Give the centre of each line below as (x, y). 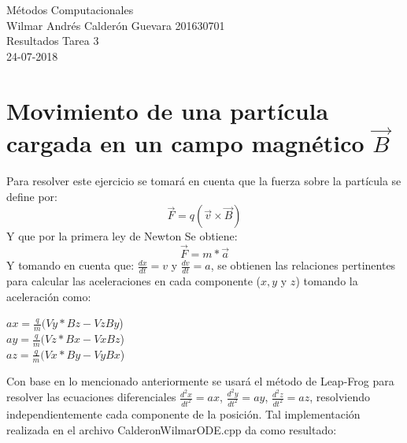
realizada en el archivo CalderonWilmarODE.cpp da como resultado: (172, 429)
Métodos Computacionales (70, 9)
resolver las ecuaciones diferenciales (91, 397)
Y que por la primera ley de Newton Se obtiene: (122, 236)
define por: (32, 196)
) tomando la (327, 280)
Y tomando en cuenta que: (70, 265)
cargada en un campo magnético (185, 143)
